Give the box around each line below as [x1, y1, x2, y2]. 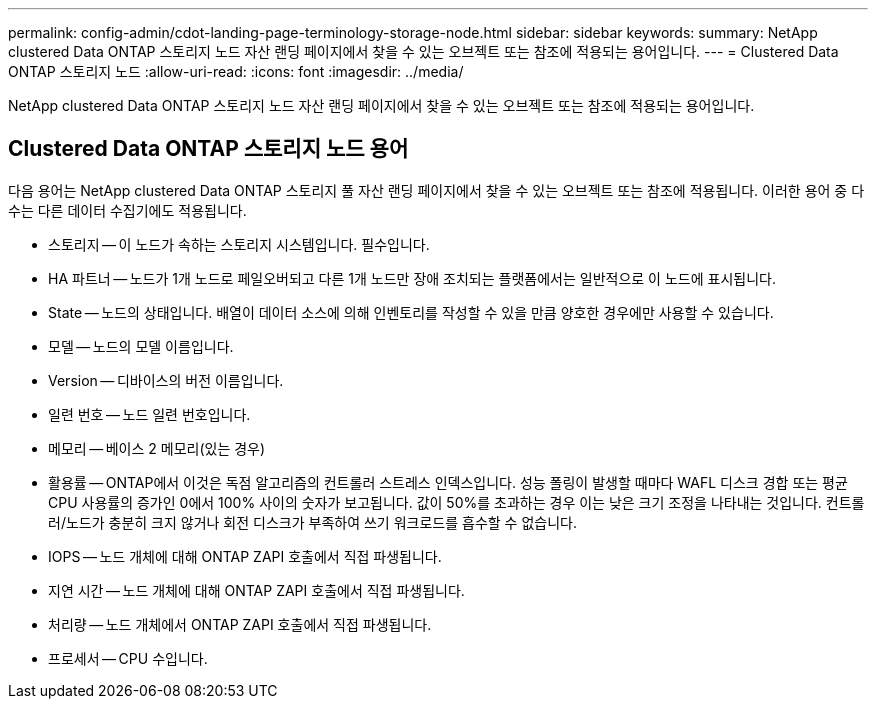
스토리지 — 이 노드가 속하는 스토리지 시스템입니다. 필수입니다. [48, 235, 430, 253]
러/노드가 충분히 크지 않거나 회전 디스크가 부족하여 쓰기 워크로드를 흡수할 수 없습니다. [48, 513, 577, 531]
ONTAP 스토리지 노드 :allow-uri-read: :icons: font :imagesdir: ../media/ [8, 63, 464, 80]
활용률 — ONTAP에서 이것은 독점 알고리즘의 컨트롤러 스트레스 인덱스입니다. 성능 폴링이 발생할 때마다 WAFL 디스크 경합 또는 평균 [48, 473, 848, 491]
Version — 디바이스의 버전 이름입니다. [48, 371, 284, 389]
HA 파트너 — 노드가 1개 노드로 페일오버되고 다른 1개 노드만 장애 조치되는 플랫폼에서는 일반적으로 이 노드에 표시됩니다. [48, 269, 776, 287]
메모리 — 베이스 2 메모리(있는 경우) [48, 439, 266, 457]
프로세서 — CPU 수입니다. [48, 649, 208, 667]
